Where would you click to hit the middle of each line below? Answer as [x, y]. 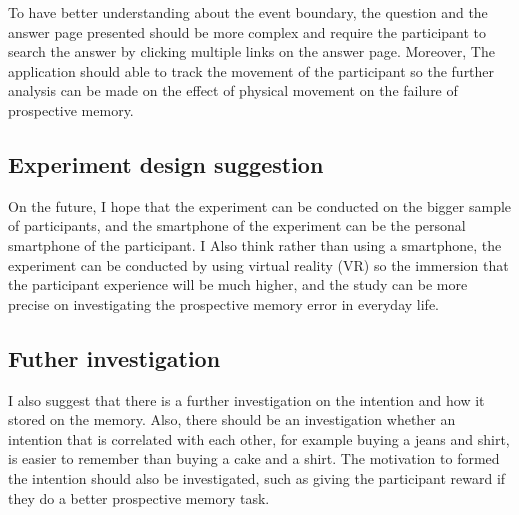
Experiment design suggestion [166, 163]
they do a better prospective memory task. [139, 497]
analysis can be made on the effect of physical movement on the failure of [233, 90]
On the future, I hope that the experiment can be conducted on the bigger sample [260, 205]
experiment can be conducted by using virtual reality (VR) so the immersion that [258, 264]
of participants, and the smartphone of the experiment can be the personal [237, 225]
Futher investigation [114, 357]
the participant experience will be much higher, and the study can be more [238, 284]
